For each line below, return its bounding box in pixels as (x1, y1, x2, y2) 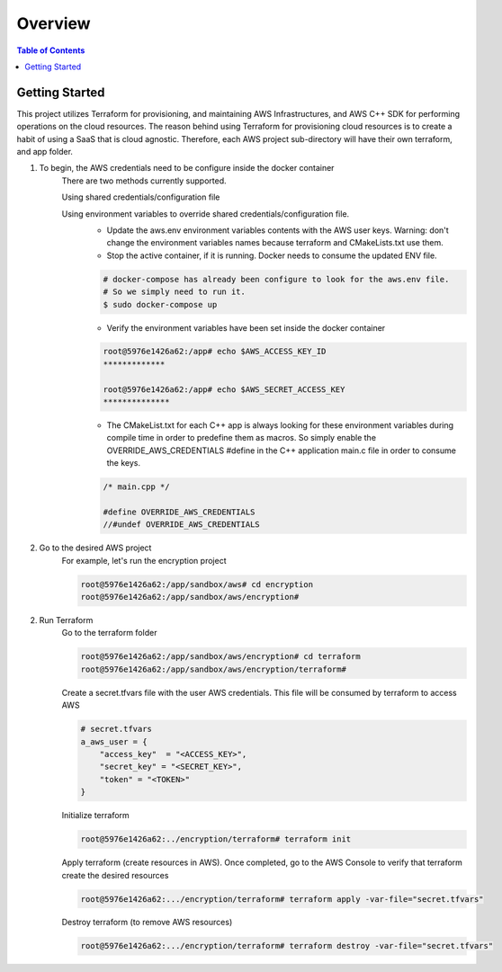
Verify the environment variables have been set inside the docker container (106, 322, 386, 333)
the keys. (106, 458, 141, 468)
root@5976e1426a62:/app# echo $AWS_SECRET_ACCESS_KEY (103, 384, 345, 395)
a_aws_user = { (80, 736, 148, 746)
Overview (16, 13, 91, 33)
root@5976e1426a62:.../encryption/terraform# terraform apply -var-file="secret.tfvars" (80, 894, 485, 904)
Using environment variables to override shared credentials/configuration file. (61, 208, 350, 219)
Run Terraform (39, 615, 94, 626)
